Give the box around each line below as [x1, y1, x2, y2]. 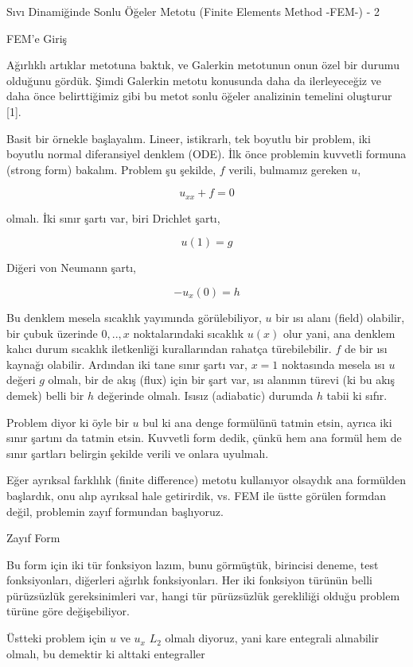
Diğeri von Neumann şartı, [6, 259, 136, 276]
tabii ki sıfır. [326, 386, 388, 403]
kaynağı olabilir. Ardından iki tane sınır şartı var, [6, 355, 247, 372]
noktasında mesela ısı [281, 355, 385, 372]
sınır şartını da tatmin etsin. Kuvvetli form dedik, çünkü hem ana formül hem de [6, 429, 402, 446]
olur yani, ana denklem [282, 324, 395, 341]
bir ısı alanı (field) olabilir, [275, 308, 405, 325]
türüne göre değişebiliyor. [6, 603, 130, 619]
